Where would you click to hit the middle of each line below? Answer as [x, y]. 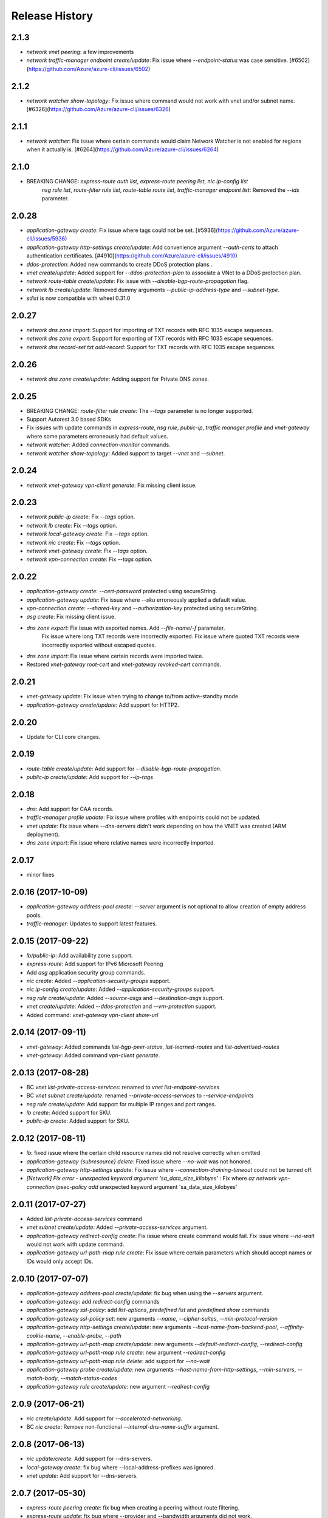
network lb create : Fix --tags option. [72, 525]
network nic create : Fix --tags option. [73, 542]
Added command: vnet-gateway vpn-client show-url [92, 1015]
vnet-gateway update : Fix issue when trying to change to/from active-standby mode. [133, 696]
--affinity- [292, 1327]
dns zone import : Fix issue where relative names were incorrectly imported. [121, 843]
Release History [52, 16]
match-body [42, 1378]
